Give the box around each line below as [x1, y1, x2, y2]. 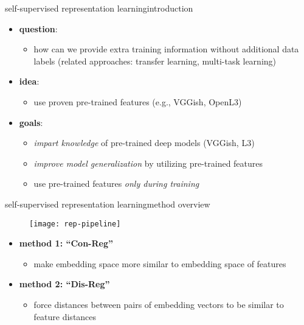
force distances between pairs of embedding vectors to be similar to [33, 298, 284, 310]
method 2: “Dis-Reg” [19, 278, 110, 290]
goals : [19, 116, 43, 128]
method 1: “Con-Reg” [19, 237, 113, 250]
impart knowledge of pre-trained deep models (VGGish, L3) [33, 136, 255, 149]
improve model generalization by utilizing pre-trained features [33, 156, 263, 169]
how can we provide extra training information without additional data [33, 43, 299, 55]
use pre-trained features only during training [33, 177, 199, 190]
